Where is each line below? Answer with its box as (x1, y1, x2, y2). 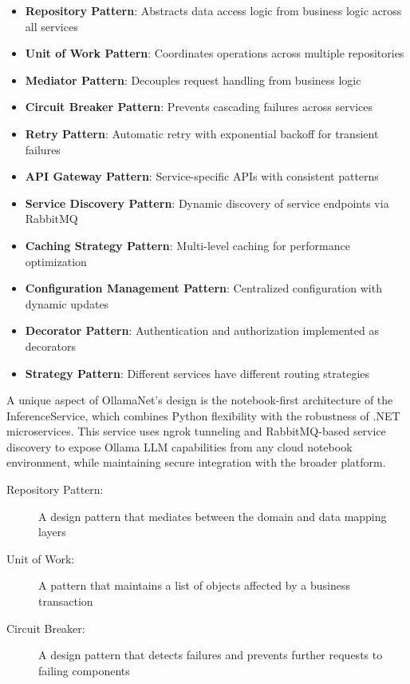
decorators (25, 337, 76, 354)
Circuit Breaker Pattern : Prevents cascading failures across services (25, 98, 373, 115)
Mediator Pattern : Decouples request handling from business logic (25, 71, 361, 88)
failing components (38, 662, 130, 678)
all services (25, 18, 78, 34)
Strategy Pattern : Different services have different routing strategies (25, 364, 370, 381)
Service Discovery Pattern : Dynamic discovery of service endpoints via (25, 194, 389, 211)
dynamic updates (25, 295, 109, 312)
